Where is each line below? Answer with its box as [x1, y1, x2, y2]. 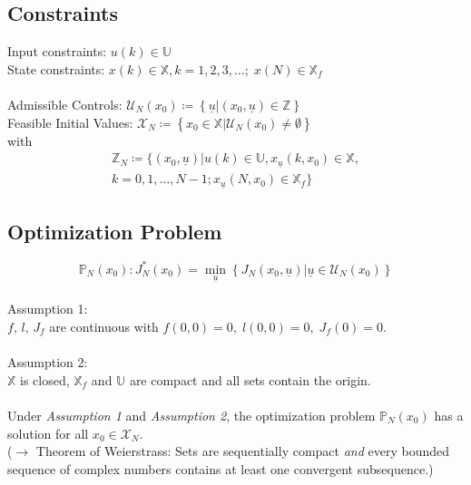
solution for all [7, 423, 89, 442]
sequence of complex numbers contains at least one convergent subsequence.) [7, 459, 434, 478]
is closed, [20, 370, 70, 389]
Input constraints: [7, 42, 107, 61]
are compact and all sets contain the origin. [129, 370, 371, 389]
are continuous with [49, 316, 159, 335]
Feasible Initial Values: [7, 112, 133, 131]
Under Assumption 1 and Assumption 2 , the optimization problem [7, 405, 376, 424]
